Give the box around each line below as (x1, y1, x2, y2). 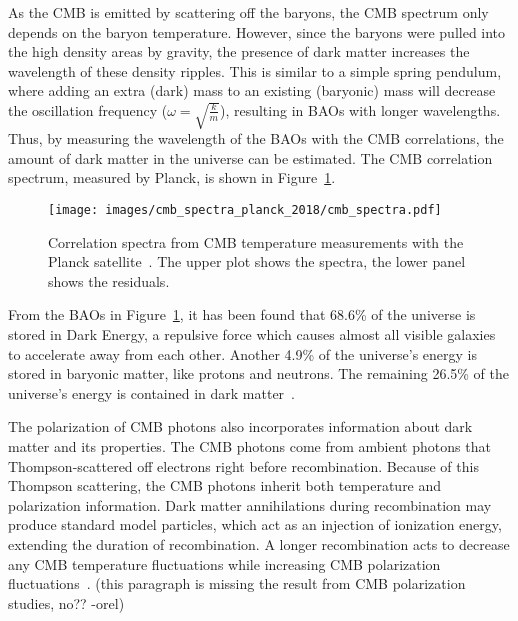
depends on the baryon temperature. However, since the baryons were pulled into (8, 21, 506, 42)
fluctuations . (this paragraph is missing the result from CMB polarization (8, 573, 466, 594)
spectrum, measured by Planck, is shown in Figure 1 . (8, 167, 336, 188)
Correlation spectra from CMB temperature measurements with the (48, 231, 464, 252)
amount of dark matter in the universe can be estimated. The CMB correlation (8, 147, 493, 168)
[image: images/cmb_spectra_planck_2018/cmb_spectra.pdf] (48, 203, 442, 217)
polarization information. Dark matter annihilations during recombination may (8, 494, 492, 515)
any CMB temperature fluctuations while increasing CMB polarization (8, 553, 441, 574)
